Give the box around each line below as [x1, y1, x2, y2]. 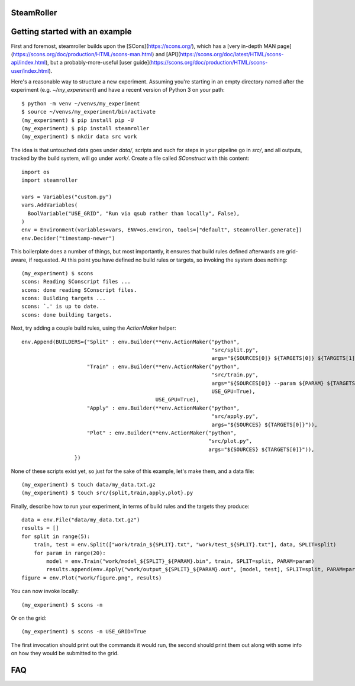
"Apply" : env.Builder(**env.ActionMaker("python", [86, 404, 240, 411]
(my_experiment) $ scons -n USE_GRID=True [21, 628, 147, 635]
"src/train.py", [211, 372, 259, 378]
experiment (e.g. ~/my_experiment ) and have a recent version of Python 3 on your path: [11, 86, 225, 94]
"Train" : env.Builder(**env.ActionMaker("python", [86, 363, 240, 370]
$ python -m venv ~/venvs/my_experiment [21, 100, 140, 107]
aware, [11, 256, 28, 263]
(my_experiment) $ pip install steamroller [21, 125, 150, 132]
